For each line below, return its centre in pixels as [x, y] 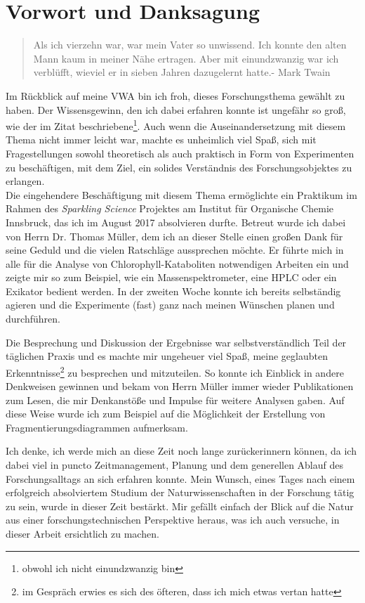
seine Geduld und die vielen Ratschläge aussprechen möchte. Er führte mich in [175, 250]
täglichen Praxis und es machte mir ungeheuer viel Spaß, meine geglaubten [167, 356]
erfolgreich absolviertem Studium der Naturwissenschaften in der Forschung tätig [180, 492]
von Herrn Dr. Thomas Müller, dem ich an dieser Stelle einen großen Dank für [174, 236]
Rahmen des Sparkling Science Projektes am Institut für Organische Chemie [170, 208]
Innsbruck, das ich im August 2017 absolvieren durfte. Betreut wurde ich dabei [176, 222]
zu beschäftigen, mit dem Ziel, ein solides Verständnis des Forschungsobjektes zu [179, 167]
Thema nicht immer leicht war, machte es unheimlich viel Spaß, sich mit [161, 140]
